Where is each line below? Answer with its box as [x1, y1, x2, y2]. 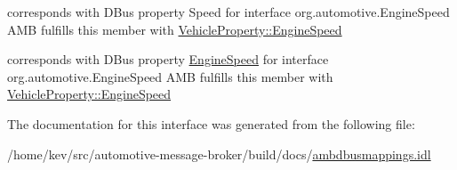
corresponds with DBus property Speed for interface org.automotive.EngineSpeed [7, 3, 450, 20]
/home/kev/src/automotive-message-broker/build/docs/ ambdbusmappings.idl [7, 144, 431, 163]
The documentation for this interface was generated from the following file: [7, 114, 415, 133]
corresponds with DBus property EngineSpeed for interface [7, 50, 329, 69]
